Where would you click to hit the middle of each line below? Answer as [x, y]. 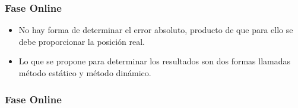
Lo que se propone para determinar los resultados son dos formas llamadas [154, 61]
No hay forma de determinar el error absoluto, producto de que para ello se [156, 30]
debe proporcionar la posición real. [82, 41]
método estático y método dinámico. [85, 73]
